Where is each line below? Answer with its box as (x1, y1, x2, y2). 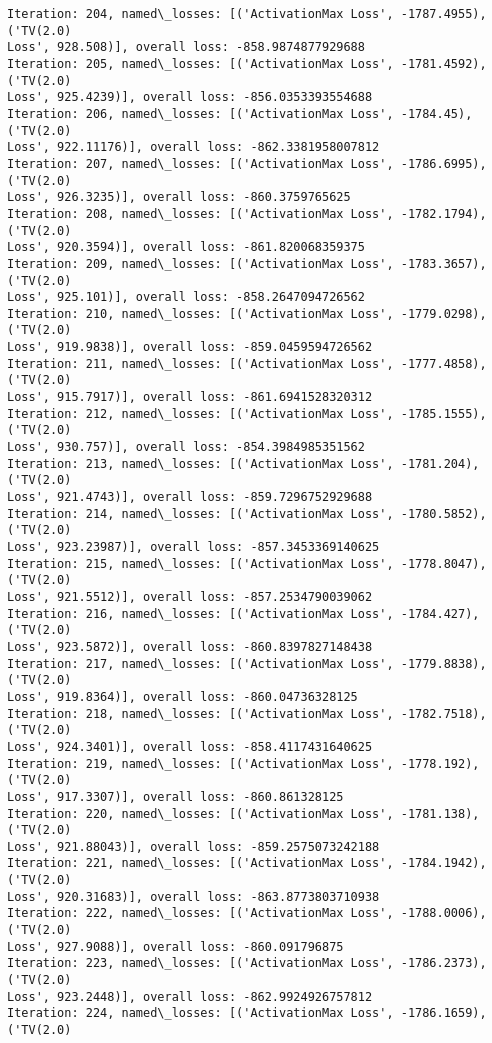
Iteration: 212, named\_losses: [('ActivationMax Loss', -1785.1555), (7, 406, 487, 421)
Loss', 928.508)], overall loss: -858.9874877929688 (7, 40, 365, 55)
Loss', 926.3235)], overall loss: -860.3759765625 (7, 190, 351, 205)
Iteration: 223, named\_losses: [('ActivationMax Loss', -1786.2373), (7, 956, 487, 971)
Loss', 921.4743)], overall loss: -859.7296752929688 (7, 490, 373, 505)
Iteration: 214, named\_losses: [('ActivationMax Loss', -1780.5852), (7, 506, 487, 521)
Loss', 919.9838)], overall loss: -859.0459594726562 (7, 340, 373, 355)
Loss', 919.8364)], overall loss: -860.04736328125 (7, 689, 358, 704)
